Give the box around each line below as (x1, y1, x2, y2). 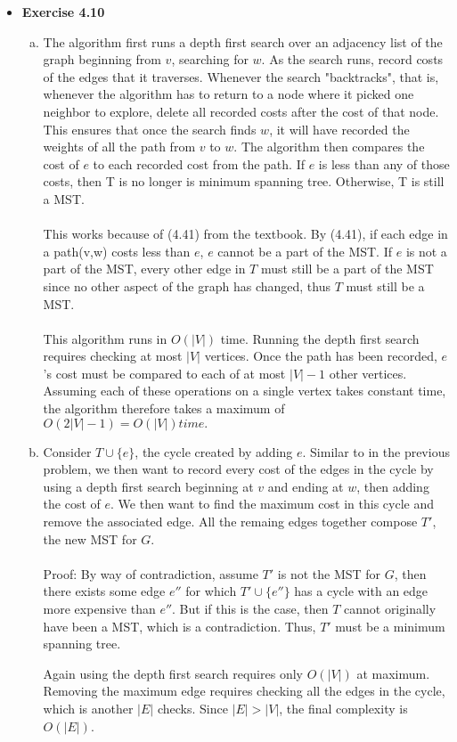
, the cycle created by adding (135, 442, 293, 461)
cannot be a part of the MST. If (217, 241, 393, 260)
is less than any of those (318, 154, 450, 173)
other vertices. (329, 363, 407, 382)
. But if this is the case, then (172, 599, 329, 617)
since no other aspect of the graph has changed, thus (43, 276, 331, 295)
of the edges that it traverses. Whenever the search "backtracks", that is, (43, 67, 439, 86)
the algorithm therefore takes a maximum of (43, 399, 285, 418)
